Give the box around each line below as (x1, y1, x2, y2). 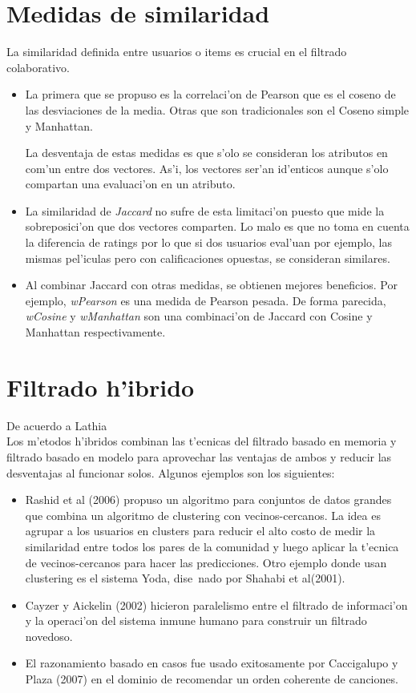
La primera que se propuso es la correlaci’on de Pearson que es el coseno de (25, 86, 396, 103)
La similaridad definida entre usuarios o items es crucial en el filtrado (6, 43, 347, 60)
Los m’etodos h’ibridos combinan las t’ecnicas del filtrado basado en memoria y (6, 433, 397, 449)
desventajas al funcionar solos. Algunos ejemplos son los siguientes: (6, 464, 335, 481)
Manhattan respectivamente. (25, 324, 166, 340)
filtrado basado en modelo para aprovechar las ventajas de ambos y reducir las (6, 448, 392, 465)
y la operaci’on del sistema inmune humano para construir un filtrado (25, 612, 367, 629)
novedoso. (25, 627, 73, 644)
